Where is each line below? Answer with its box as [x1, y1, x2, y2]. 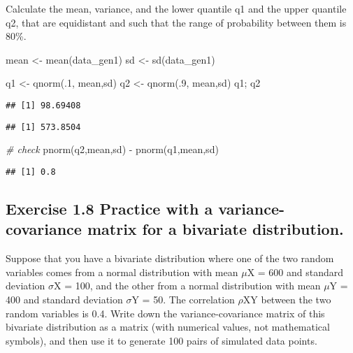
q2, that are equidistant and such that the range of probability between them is [6, 15, 347, 29]
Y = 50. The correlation [131, 291, 235, 306]
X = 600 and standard [247, 264, 344, 279]
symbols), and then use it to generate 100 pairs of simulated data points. [6, 333, 317, 347]
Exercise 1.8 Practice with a [6, 197, 213, 219]
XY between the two [243, 291, 331, 306]
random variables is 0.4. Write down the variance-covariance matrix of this [6, 305, 325, 320]
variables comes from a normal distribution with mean [6, 264, 238, 279]
